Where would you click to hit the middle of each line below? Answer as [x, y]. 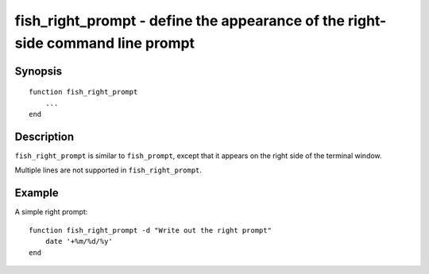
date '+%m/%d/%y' [79, 241]
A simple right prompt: [51, 212]
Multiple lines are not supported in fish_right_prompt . [108, 170]
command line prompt [120, 43]
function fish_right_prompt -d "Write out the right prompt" [150, 230]
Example [37, 193]
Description [44, 136]
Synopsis [39, 71]
